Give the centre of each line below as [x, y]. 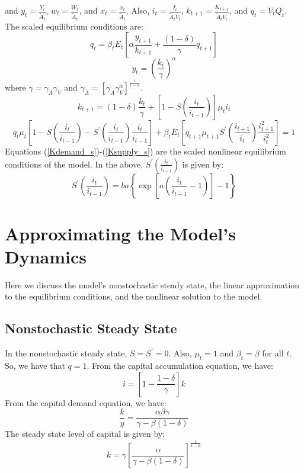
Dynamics [46, 256]
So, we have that [35, 366]
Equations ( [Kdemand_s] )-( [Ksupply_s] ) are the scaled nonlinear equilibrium [145, 151]
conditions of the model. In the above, [74, 164]
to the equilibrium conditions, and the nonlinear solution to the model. [134, 296]
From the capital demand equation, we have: [86, 402]
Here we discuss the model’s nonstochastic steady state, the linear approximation [152, 284]
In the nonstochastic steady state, [66, 353]
